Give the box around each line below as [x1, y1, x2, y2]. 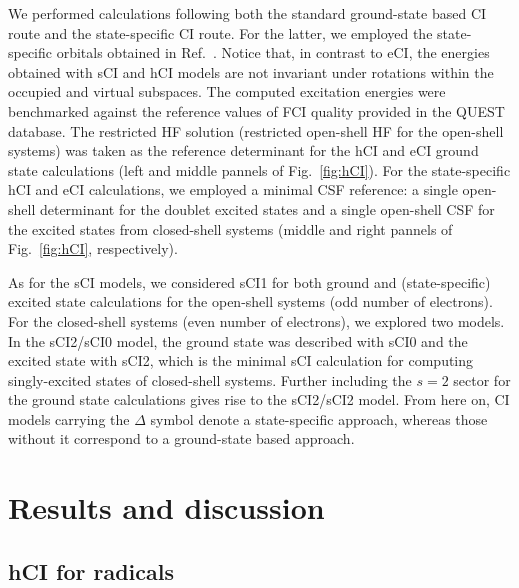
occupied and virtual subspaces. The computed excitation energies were [8, 81, 446, 102]
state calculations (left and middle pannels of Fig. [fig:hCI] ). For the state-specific [8, 159, 511, 180]
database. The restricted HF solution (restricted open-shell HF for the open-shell [8, 120, 504, 141]
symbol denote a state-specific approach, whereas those [150, 408, 488, 429]
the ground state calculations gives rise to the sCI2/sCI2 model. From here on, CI [8, 389, 510, 410]
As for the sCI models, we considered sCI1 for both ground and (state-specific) [8, 271, 491, 292]
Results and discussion [8, 487, 325, 528]
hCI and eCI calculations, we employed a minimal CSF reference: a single [8, 179, 458, 200]
